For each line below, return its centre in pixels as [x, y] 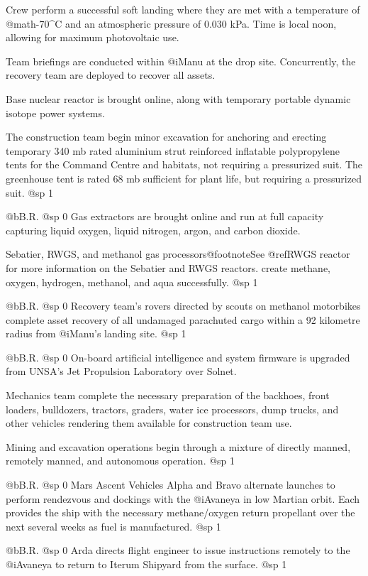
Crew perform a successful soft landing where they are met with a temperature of [183, 9]
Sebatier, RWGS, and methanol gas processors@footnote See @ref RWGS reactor [178, 254]
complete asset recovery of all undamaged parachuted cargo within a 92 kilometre [183, 319]
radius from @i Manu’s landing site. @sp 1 [96, 333]
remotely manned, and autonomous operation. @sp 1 [121, 461]
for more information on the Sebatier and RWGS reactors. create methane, [168, 267]
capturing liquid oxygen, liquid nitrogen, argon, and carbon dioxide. [153, 230]
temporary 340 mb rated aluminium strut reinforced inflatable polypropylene [173, 150]
